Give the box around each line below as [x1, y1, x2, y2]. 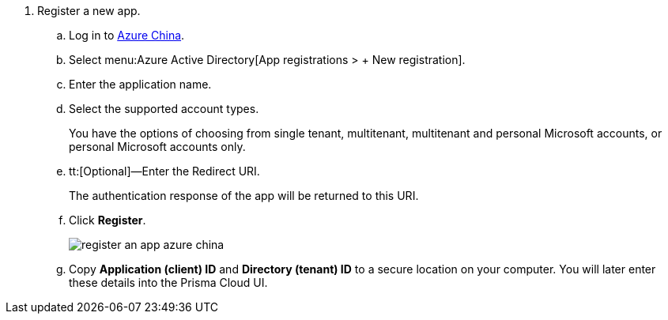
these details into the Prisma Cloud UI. [69, 276, 268, 289]
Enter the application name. [69, 77, 212, 91]
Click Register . [69, 213, 146, 227]
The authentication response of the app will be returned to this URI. [69, 189, 419, 202]
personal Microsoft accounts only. [69, 140, 246, 153]
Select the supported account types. [69, 102, 259, 115]
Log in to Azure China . [69, 28, 185, 42]
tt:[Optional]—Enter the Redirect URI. [69, 164, 260, 178]
